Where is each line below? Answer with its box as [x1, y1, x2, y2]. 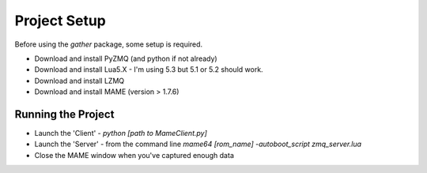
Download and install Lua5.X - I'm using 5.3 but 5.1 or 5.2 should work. [34, 65, 264, 74]
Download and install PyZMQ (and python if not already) [34, 54, 217, 63]
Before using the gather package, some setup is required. [14, 39, 203, 49]
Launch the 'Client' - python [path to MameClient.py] [34, 129, 207, 138]
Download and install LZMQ [34, 76, 125, 85]
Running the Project [14, 107, 115, 121]
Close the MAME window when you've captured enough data [34, 150, 235, 160]
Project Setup [14, 12, 107, 29]
